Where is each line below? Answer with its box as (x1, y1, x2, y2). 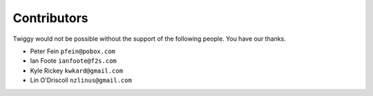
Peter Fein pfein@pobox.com (30, 47, 115, 55)
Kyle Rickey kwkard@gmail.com (30, 66, 124, 75)
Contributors (12, 10, 89, 26)
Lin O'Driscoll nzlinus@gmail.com (30, 76, 133, 84)
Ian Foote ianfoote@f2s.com (30, 57, 117, 65)
